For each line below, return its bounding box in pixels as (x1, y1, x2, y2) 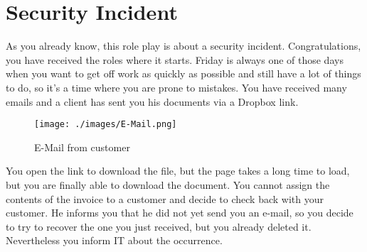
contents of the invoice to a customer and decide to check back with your (6, 191, 324, 206)
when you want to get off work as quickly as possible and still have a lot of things (6, 66, 361, 81)
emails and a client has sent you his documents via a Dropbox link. (6, 94, 299, 109)
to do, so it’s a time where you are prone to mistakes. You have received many (6, 80, 347, 94)
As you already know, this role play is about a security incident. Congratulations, (6, 38, 361, 53)
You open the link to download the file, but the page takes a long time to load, (6, 163, 350, 178)
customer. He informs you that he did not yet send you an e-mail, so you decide (6, 205, 353, 220)
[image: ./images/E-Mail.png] (34, 119, 177, 130)
